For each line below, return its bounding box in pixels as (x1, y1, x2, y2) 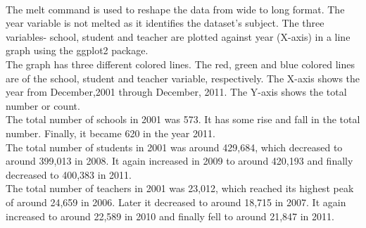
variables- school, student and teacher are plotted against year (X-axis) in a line (6, 29, 351, 44)
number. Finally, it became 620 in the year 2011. (6, 125, 215, 140)
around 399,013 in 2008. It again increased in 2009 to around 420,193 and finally (6, 153, 353, 168)
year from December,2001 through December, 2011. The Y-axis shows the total (6, 84, 347, 99)
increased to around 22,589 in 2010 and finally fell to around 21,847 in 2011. (6, 208, 334, 223)
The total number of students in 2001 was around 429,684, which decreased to (6, 139, 343, 154)
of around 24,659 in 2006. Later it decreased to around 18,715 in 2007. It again (6, 194, 346, 209)
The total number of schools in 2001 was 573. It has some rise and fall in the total (6, 112, 360, 127)
